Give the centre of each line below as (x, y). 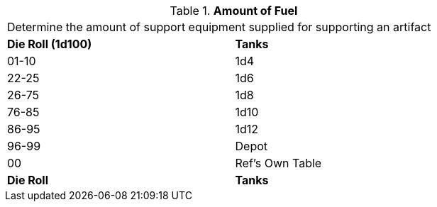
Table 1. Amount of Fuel (234, 11)
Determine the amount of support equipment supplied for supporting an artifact (219, 27)
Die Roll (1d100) (50, 44)
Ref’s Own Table (278, 163)
